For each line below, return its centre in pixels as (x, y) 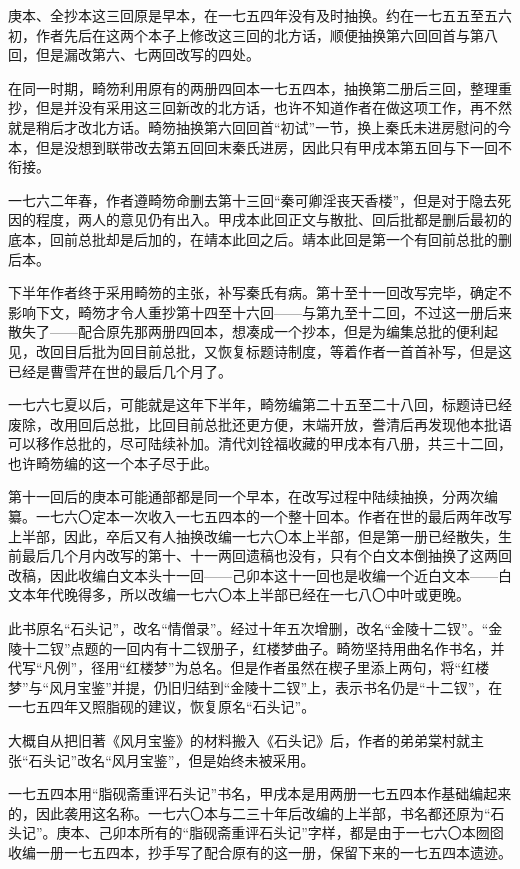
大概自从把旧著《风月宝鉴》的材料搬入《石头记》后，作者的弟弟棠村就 (239, 740)
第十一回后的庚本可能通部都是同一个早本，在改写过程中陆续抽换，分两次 (246, 496)
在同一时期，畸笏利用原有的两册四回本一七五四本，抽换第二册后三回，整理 (253, 87)
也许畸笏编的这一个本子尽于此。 (113, 462)
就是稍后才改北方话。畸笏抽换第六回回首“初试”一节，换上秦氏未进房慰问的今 (260, 126)
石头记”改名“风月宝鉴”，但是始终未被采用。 (171, 759)
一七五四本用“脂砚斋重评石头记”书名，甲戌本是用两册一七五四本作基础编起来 (260, 793)
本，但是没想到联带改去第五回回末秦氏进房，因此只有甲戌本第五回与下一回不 (260, 146)
